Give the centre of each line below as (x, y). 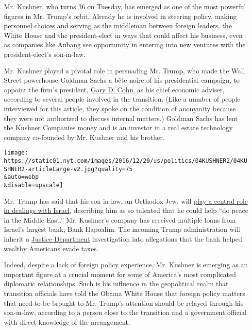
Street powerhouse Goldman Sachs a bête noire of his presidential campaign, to (122, 80)
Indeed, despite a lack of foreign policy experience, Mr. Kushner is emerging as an (126, 265)
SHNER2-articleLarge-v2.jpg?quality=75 (68, 169)
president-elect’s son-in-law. (45, 54)
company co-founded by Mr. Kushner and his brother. (84, 137)
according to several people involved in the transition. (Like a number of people (122, 99)
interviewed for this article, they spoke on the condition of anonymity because (120, 108)
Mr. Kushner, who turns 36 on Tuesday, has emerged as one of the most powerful (125, 6)
